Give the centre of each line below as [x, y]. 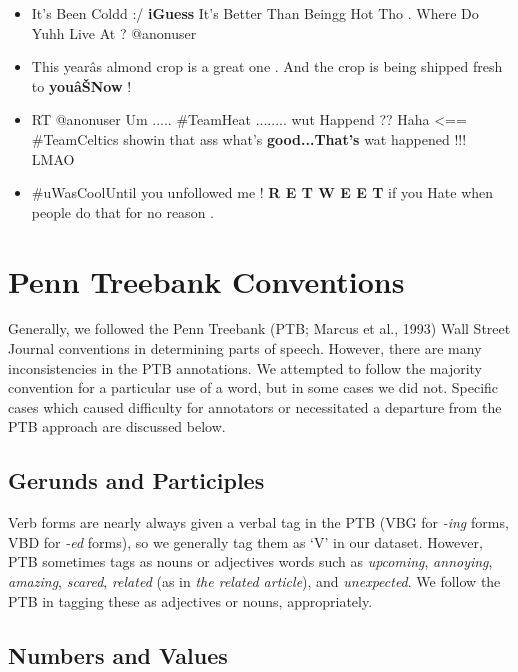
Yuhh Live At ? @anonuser [114, 32]
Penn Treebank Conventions [206, 280]
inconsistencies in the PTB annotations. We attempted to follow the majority [245, 367]
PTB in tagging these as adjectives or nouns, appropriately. [190, 600]
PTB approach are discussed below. [117, 426]
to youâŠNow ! [81, 85]
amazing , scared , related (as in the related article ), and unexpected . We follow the [254, 581]
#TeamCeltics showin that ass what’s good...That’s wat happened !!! [249, 138]
